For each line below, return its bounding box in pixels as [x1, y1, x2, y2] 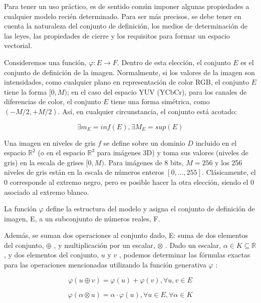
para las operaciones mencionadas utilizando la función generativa [4, 259, 206, 270]
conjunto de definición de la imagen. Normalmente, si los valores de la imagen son [4, 67, 255, 77]
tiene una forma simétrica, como [111, 96, 210, 107]
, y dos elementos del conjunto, [4, 249, 99, 260]
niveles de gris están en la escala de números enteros [4, 167, 164, 177]
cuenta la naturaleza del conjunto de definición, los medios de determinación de [4, 21, 247, 31]
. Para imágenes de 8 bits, [104, 157, 184, 167]
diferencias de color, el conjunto [4, 96, 101, 107]
